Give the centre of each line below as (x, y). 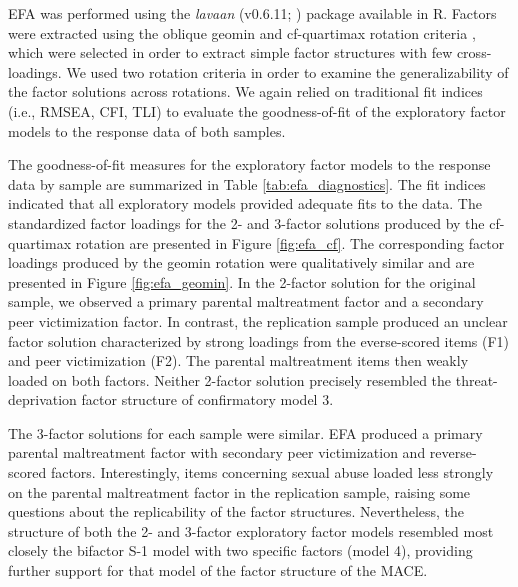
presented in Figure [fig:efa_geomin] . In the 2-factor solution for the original (242, 281)
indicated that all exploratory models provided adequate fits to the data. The (245, 203)
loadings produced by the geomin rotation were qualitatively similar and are (241, 262)
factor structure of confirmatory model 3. (207, 399)
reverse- (453, 452)
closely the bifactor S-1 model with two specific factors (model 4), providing (240, 550)
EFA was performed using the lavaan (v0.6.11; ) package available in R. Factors (252, 13)
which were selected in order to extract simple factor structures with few (230, 52)
